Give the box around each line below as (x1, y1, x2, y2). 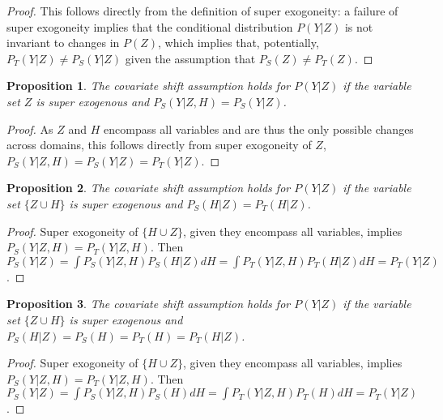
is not (344, 18, 373, 35)
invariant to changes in (6, 34, 120, 51)
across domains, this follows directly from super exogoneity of (6, 136, 312, 153)
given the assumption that (125, 49, 256, 66)
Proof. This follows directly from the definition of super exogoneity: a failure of (6, 2, 398, 19)
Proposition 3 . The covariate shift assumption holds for (6, 295, 291, 312)
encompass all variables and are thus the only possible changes (104, 120, 414, 137)
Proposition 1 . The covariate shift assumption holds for (6, 77, 291, 94)
